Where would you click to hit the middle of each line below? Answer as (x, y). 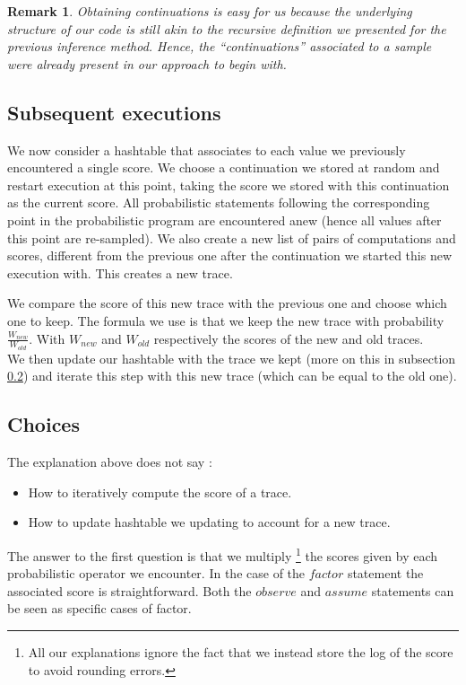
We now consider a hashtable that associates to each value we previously (207, 149)
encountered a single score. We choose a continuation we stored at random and (224, 167)
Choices (43, 424)
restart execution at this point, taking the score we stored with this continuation (229, 184)
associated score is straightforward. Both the (129, 590)
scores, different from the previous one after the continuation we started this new (230, 255)
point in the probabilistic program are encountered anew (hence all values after (224, 220)
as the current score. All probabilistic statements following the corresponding (219, 202)
